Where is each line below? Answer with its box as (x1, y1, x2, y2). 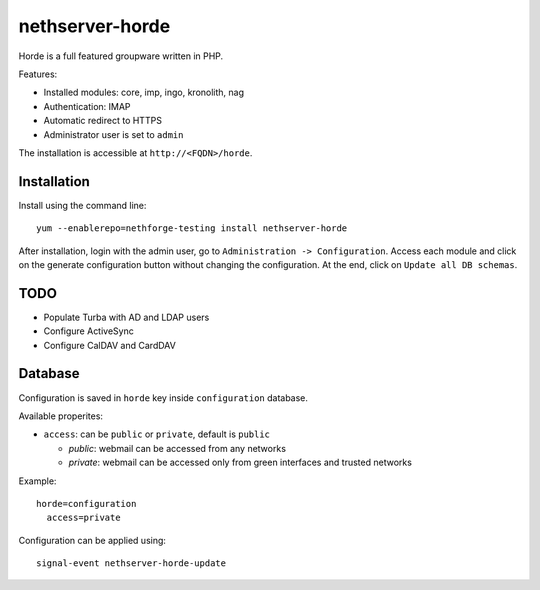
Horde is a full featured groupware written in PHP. (18, 50, 224, 62)
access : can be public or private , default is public (43, 428, 270, 440)
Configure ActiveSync (43, 325, 134, 337)
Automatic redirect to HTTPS (43, 115, 162, 127)
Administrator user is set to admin (43, 128, 184, 140)
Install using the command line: (18, 199, 147, 211)
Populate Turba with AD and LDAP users (43, 311, 210, 323)
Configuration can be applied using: (18, 534, 167, 546)
